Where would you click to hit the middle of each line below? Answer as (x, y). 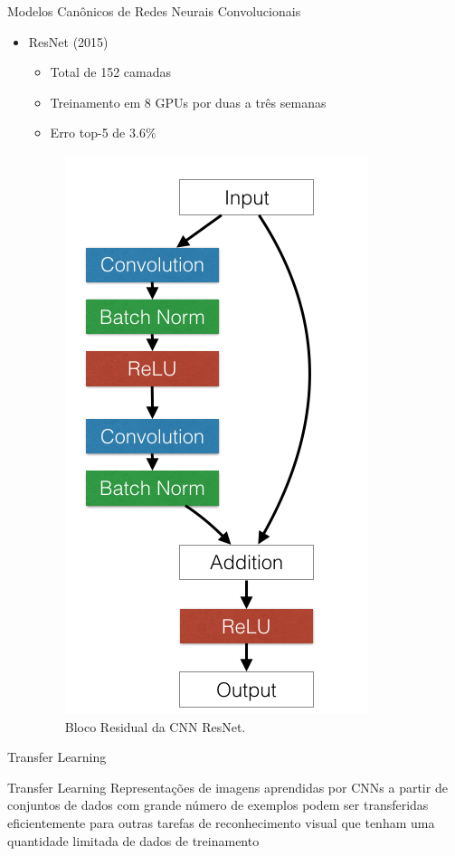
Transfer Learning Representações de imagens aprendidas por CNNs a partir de (227, 787)
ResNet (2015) (68, 41)
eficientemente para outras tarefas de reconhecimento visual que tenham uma (221, 822)
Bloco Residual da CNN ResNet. (155, 726)
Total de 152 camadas (111, 72)
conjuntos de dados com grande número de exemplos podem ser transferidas (218, 805)
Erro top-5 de (88, 133)
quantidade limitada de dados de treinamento (133, 840)
